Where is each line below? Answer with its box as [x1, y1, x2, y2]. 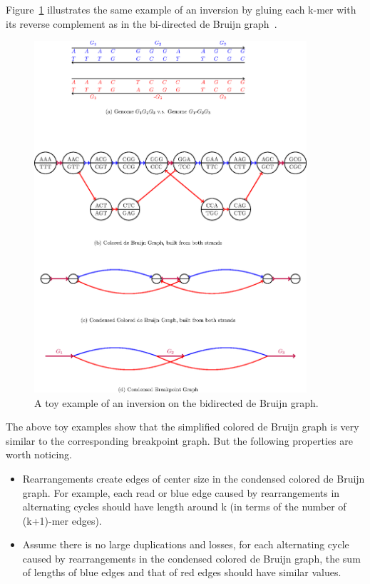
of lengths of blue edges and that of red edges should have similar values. [22, 565, 341, 580]
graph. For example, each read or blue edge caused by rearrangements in [22, 485, 340, 500]
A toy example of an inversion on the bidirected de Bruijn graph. [34, 395, 319, 410]
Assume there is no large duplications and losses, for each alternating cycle [22, 537, 349, 552]
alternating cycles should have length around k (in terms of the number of [22, 499, 346, 514]
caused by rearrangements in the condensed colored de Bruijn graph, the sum [22, 550, 361, 565]
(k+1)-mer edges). [22, 513, 102, 528]
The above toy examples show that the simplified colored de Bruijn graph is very [6, 419, 359, 434]
